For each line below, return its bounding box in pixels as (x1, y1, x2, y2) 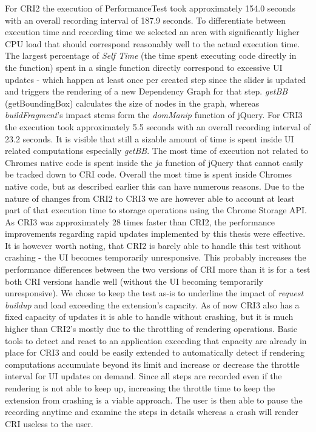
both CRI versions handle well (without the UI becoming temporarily (5, 274, 263, 287)
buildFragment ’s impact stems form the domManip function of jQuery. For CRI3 (5, 108, 303, 121)
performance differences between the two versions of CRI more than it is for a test (5, 263, 311, 276)
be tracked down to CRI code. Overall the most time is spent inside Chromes (5, 168, 292, 181)
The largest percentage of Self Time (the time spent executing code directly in (5, 49, 297, 62)
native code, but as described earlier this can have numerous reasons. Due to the (5, 179, 304, 192)
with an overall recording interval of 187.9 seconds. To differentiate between (5, 13, 286, 26)
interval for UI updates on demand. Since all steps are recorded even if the (5, 370, 282, 382)
